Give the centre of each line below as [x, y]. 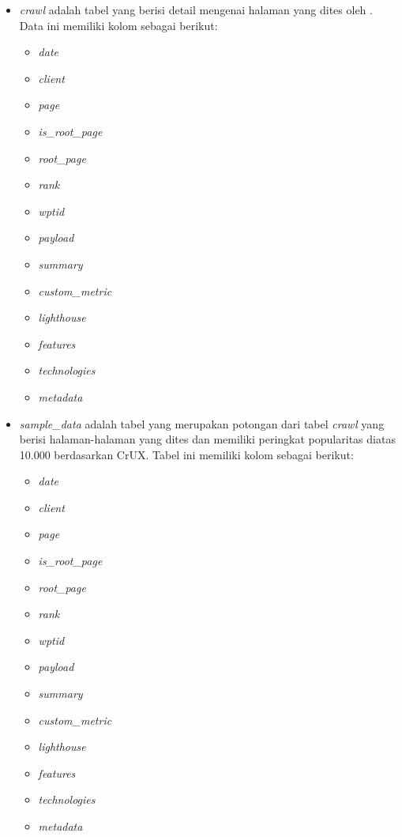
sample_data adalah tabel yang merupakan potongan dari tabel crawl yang [202, 423]
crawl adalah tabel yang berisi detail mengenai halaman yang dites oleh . [196, 9]
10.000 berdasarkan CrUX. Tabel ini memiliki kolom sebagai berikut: [186, 454]
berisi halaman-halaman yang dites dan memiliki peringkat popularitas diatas [207, 439]
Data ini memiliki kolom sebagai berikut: [118, 25]
